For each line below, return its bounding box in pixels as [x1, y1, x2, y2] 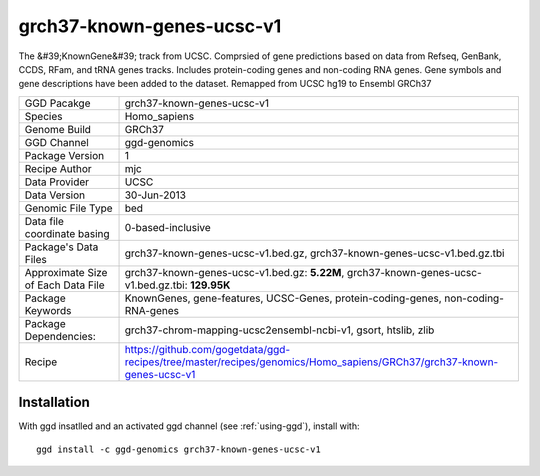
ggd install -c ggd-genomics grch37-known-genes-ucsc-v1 [36, 443, 322, 455]
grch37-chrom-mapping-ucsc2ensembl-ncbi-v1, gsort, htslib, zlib [124, 323, 435, 337]
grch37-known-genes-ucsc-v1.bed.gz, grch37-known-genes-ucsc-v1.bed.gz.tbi [124, 246, 505, 260]
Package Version [24, 148, 105, 162]
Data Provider [24, 175, 90, 189]
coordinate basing [24, 226, 110, 240]
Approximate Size [24, 265, 108, 279]
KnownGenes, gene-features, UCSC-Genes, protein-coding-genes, [124, 291, 442, 305]
